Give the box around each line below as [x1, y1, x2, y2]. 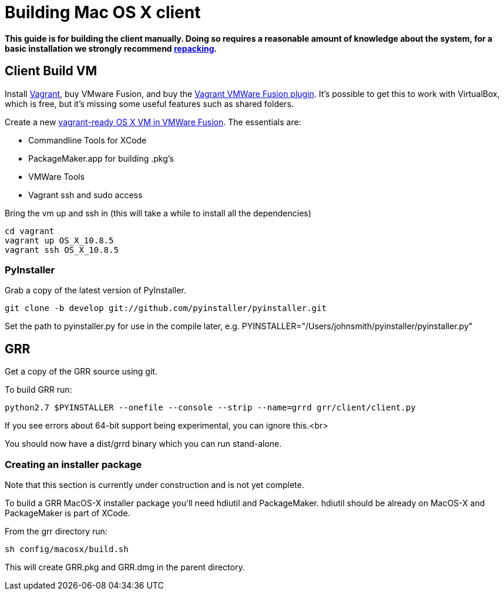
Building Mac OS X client [5, 2, 201, 22]
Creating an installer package [5, 458, 142, 470]
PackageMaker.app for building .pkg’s [28, 153, 174, 163]
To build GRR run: [5, 385, 72, 395]
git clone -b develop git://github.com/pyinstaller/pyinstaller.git [5, 303, 327, 313]
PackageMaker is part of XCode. [5, 507, 130, 518]
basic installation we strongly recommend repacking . [5, 43, 217, 54]
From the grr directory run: [5, 526, 107, 536]
